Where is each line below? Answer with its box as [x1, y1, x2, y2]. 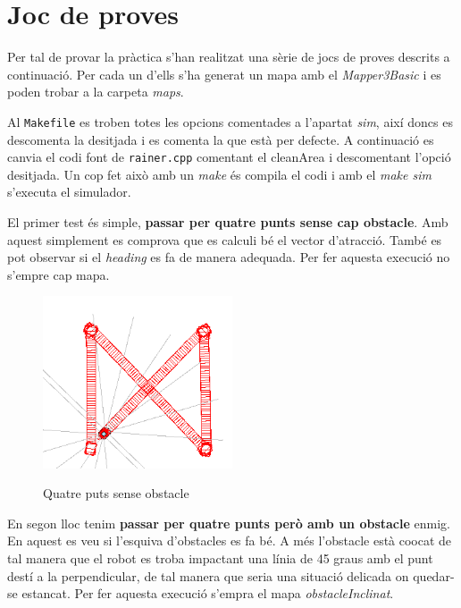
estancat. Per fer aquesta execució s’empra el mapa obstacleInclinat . [21, 584, 394, 603]
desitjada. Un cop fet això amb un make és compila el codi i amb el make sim [7, 165, 432, 183]
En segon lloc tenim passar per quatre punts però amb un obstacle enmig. [7, 513, 450, 532]
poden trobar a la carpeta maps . [7, 82, 184, 101]
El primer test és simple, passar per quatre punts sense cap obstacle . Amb [7, 213, 448, 231]
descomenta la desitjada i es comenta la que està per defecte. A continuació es [7, 130, 434, 148]
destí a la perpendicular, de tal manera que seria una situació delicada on [7, 566, 409, 585]
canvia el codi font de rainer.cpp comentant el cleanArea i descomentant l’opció [7, 148, 451, 166]
